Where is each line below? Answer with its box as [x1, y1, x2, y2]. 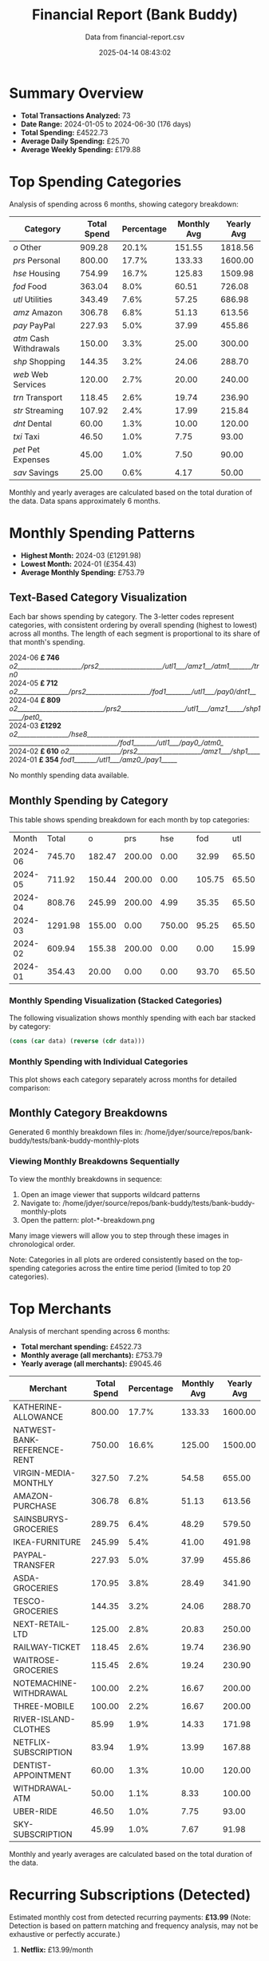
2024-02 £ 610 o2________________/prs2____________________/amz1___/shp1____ [9, 746, 261, 756]
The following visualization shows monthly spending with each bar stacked [9, 1013, 256, 1023]
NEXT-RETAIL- [13, 1618, 70, 1629]
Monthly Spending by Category [9, 794, 168, 807]
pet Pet [13, 444, 41, 455]
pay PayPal [13, 319, 55, 331]
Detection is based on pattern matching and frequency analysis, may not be [9, 1920, 259, 1931]
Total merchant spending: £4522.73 [20, 1341, 142, 1351]
